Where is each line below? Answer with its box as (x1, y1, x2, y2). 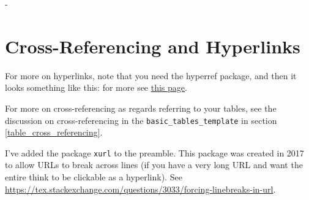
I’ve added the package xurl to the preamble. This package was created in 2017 (5, 146, 304, 159)
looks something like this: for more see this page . (5, 81, 187, 94)
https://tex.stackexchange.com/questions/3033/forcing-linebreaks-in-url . (5, 182, 276, 195)
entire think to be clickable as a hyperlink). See (5, 171, 182, 183)
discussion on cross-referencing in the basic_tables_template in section (5, 113, 277, 126)
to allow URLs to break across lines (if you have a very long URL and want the (5, 158, 303, 171)
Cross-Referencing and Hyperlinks (5, 33, 300, 58)
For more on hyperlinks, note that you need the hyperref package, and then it (5, 69, 297, 82)
